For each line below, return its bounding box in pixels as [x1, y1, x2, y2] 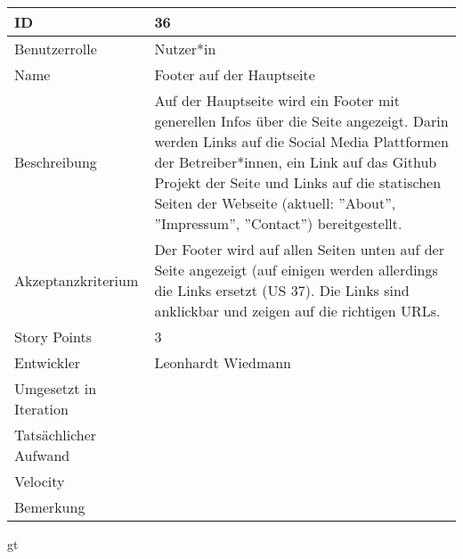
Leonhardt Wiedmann [154, 352, 292, 373]
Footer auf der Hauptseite [154, 64, 315, 85]
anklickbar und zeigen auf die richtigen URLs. [154, 300, 441, 321]
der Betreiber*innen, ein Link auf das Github [154, 152, 437, 172]
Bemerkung [14, 497, 85, 517]
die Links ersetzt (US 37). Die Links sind [154, 280, 410, 300]
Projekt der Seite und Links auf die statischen [154, 172, 442, 193]
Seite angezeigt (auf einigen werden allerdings [154, 259, 438, 280]
